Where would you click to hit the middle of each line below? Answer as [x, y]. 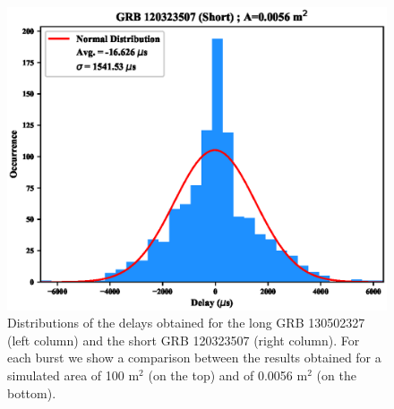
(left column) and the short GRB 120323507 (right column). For [184, 340]
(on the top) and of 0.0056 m [228, 375]
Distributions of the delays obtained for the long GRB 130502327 [186, 323]
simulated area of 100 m [73, 375]
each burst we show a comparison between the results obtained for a [194, 358]
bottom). [32, 392]
